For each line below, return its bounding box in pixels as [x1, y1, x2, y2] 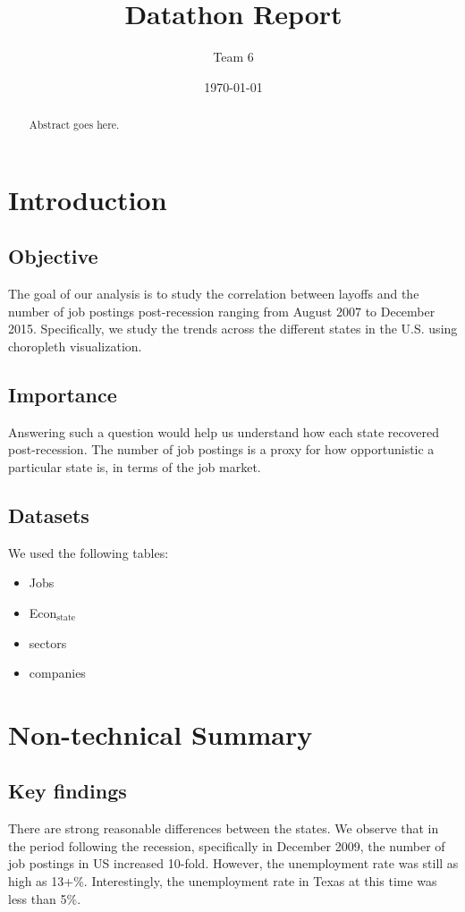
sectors [29, 633, 67, 652]
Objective [8, 242, 98, 270]
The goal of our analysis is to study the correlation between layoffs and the [8, 284, 419, 303]
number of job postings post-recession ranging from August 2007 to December [8, 301, 435, 320]
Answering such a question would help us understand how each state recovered [8, 422, 440, 441]
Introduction [8, 181, 167, 217]
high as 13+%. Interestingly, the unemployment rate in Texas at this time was [8, 872, 437, 891]
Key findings [8, 777, 127, 805]
